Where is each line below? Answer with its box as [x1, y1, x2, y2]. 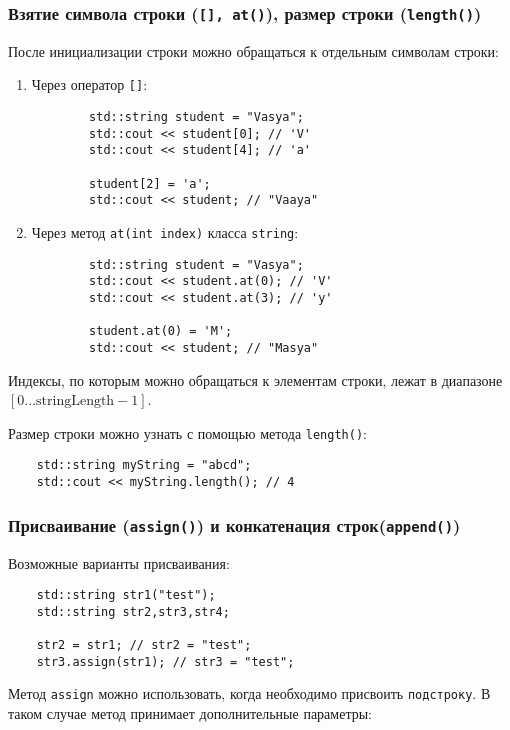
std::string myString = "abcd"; [36, 458, 252, 473]
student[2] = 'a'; [89, 176, 211, 191]
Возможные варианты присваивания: [8, 552, 230, 573]
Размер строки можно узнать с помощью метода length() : [8, 422, 367, 443]
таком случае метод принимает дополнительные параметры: [8, 703, 372, 724]
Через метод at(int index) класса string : [31, 221, 299, 242]
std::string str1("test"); [36, 588, 216, 603]
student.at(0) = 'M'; [89, 324, 233, 339]
